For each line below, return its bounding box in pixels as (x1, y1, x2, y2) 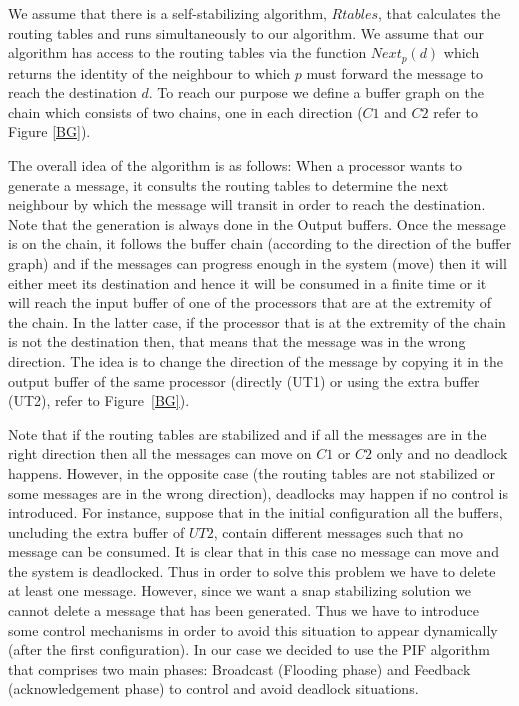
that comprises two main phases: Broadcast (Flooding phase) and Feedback (8, 658, 471, 679)
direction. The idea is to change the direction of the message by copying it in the (8, 350, 503, 371)
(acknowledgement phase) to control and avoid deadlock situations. (8, 678, 419, 699)
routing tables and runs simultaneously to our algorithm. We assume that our (8, 22, 484, 43)
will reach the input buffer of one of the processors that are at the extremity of (8, 292, 492, 313)
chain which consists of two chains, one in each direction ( (8, 101, 363, 122)
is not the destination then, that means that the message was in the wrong (8, 331, 466, 352)
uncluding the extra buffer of (8, 521, 185, 542)
